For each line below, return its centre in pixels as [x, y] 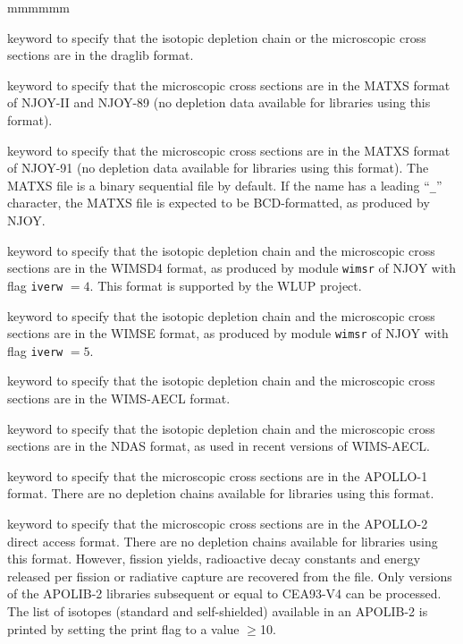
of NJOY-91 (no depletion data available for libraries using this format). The [218, 168]
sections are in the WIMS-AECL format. [119, 398]
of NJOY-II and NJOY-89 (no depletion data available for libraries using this [219, 102]
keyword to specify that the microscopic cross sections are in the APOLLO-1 [218, 475]
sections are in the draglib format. [101, 55]
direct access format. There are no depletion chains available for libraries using [223, 541]
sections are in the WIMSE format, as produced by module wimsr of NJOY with [228, 333]
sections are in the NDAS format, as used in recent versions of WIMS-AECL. [219, 446]
